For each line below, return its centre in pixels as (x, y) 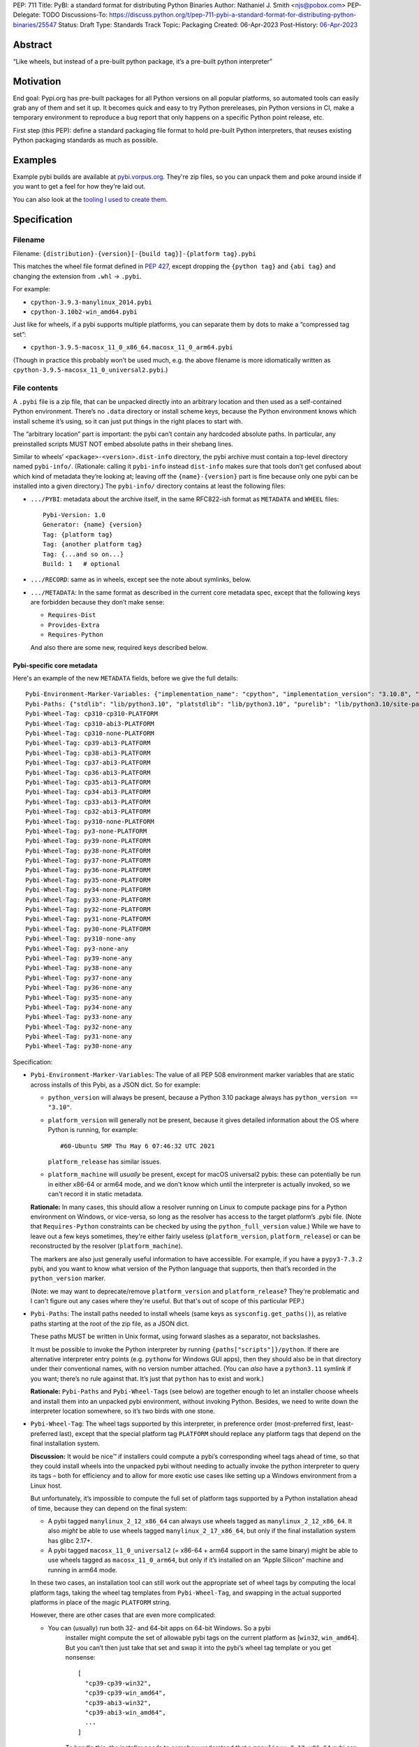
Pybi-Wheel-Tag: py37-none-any (79, 978)
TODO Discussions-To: (75, 15)
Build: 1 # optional (82, 564)
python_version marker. (68, 1278)
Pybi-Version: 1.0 (74, 515)
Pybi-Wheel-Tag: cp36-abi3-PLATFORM (88, 773)
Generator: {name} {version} (93, 525)
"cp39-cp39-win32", (118, 1683)
